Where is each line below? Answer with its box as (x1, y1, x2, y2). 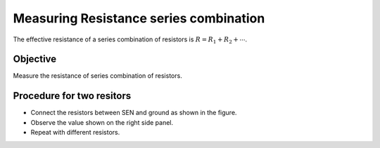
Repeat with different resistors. (30, 128, 120, 137)
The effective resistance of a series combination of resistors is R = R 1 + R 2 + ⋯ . (13, 35, 248, 45)
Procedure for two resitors (13, 90, 132, 102)
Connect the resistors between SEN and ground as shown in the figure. (30, 109, 237, 117)
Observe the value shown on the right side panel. (30, 118, 174, 126)
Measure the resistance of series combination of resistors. (13, 72, 182, 80)
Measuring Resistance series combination (13, 11, 265, 26)
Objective (13, 53, 57, 65)
